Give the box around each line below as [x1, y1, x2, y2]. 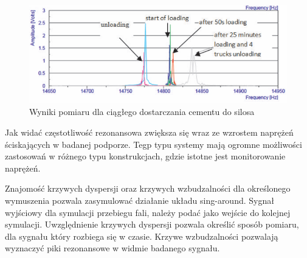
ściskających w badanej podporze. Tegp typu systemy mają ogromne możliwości [5, 138, 302, 150]
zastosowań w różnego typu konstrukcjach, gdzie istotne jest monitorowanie [5, 150, 286, 162]
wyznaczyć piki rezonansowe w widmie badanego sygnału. [5, 242, 220, 254]
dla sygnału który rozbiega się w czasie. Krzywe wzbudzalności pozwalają [5, 229, 278, 242]
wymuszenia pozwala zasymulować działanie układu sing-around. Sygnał [5, 194, 274, 207]
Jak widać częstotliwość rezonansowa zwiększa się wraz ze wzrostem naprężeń [5, 126, 294, 139]
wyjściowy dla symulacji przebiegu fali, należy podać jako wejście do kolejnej [5, 206, 291, 218]
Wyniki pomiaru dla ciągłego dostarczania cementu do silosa [29, 105, 255, 118]
